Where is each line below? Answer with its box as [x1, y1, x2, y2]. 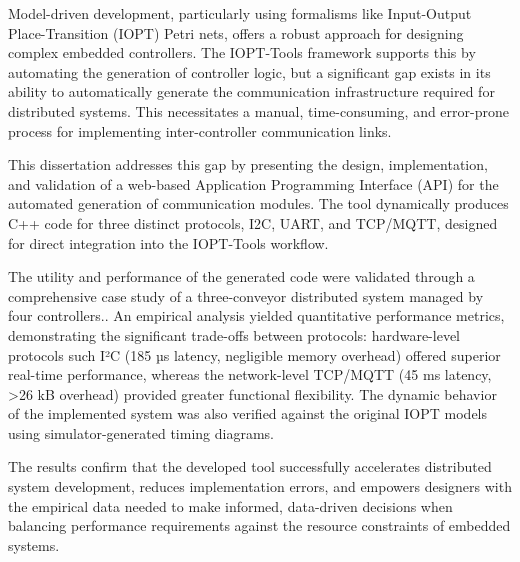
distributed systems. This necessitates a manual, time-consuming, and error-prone [8, 100, 509, 121]
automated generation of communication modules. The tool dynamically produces [8, 193, 509, 214]
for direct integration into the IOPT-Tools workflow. [8, 232, 329, 253]
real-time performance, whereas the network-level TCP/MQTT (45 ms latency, [8, 364, 492, 385]
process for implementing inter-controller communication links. [8, 120, 392, 141]
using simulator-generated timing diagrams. [8, 422, 274, 443]
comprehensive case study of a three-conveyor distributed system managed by [8, 285, 484, 306]
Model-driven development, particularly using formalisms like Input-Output [8, 3, 472, 23]
